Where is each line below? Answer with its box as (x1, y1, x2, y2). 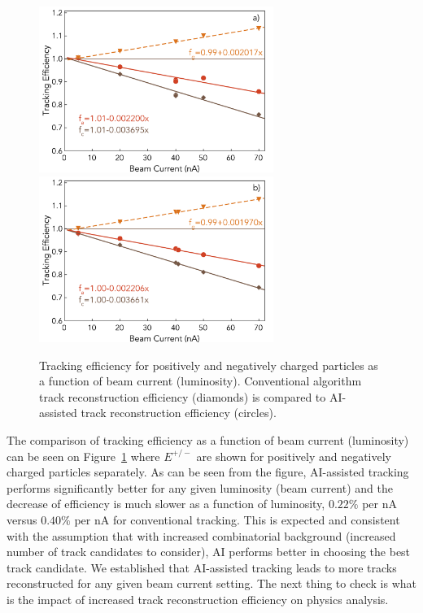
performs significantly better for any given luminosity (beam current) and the (7, 479, 393, 496)
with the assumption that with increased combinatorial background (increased (7, 527, 396, 544)
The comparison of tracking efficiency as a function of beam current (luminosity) (7, 431, 409, 448)
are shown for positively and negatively (196, 447, 392, 464)
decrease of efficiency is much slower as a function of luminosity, (7, 495, 325, 512)
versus (7, 511, 37, 528)
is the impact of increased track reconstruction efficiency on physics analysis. (7, 590, 389, 607)
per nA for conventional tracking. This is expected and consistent (74, 511, 400, 528)
